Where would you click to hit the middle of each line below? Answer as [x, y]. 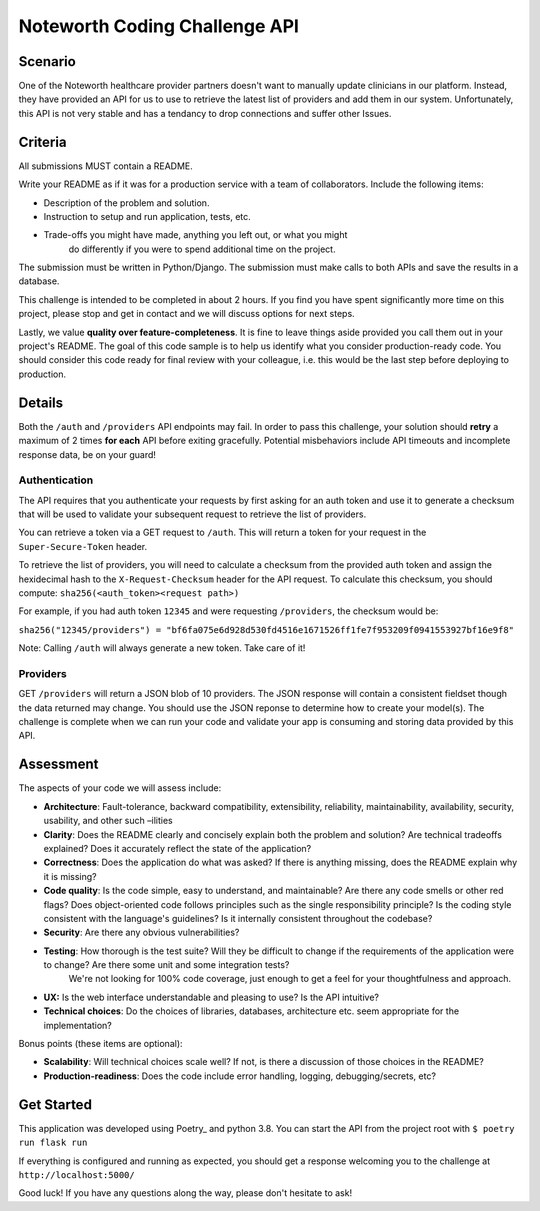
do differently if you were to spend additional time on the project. [202, 249]
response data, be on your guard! [87, 454]
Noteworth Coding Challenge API [159, 26]
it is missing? [70, 876]
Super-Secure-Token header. [83, 546]
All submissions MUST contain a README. [106, 166]
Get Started [55, 1104]
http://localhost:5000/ [76, 1174]
